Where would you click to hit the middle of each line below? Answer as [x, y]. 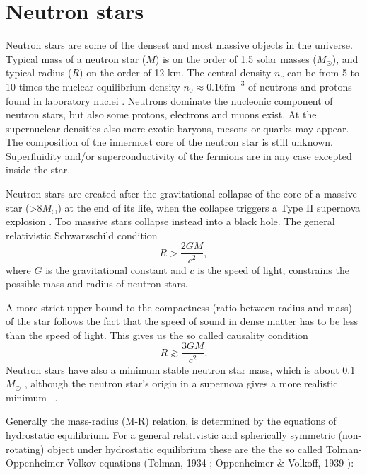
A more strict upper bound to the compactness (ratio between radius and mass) [179, 307]
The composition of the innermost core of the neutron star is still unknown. [169, 142]
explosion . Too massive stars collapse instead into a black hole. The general [170, 221]
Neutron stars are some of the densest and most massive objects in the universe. [179, 45]
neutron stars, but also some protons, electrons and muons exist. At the [161, 114]
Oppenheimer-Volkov [51, 463]
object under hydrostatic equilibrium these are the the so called [185, 448]
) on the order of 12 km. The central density [175, 73]
